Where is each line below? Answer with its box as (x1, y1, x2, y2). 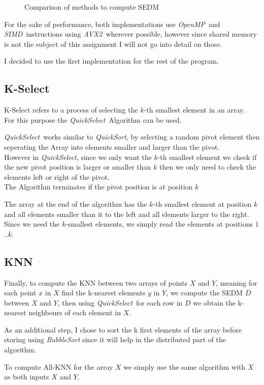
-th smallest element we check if (157, 151, 257, 162)
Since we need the (4, 218, 60, 229)
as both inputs (4, 371, 49, 382)
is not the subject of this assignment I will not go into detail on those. (4, 38, 222, 49)
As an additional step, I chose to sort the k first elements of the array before (4, 324, 242, 335)
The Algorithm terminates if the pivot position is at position (4, 181, 193, 192)
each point (4, 287, 37, 298)
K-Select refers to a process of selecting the (4, 104, 138, 115)
